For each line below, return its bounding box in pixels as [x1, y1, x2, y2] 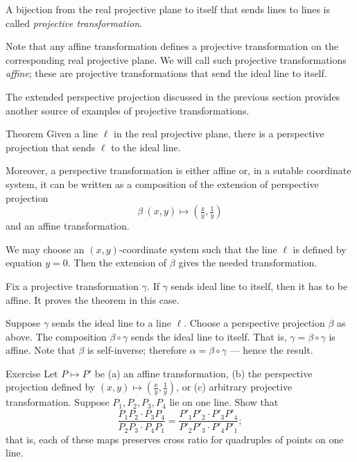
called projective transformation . [6, 15, 142, 30]
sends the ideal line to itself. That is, [130, 329, 287, 343]
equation [6, 255, 42, 270]
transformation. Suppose [6, 395, 110, 409]
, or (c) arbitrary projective [176, 379, 293, 394]
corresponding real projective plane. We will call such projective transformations [6, 52, 347, 67]
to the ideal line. [111, 139, 181, 154]
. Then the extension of [67, 255, 167, 270]
